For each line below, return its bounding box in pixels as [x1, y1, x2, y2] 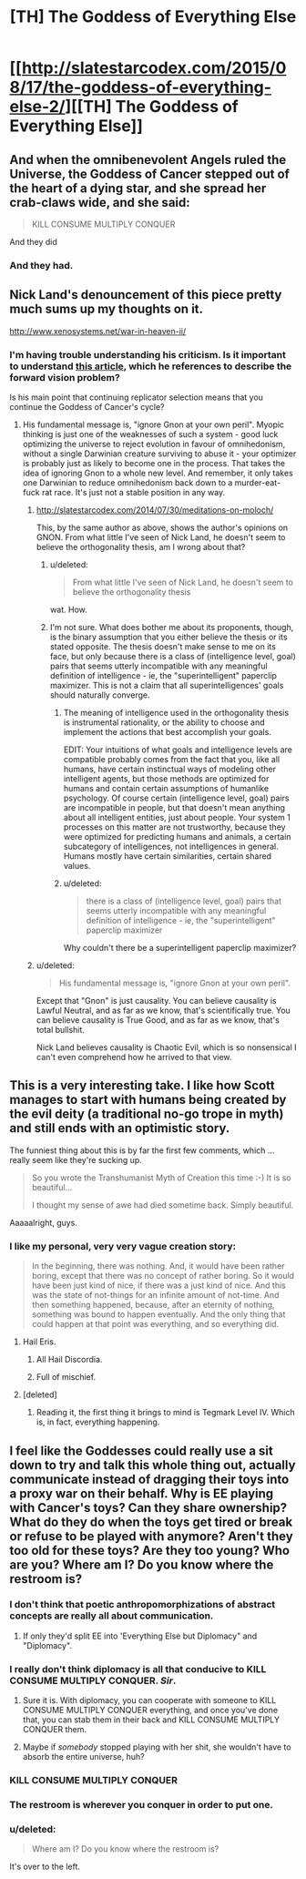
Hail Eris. [22, 1336, 56, 1347]
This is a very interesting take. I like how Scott [9, 1077, 275, 1094]
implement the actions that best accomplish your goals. [63, 727, 271, 738]
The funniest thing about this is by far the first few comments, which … [9, 1145, 275, 1156]
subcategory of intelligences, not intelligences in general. [63, 841, 280, 853]
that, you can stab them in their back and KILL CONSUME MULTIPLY [22, 1714, 280, 1725]
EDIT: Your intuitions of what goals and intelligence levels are [63, 744, 293, 755]
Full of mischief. [36, 1372, 97, 1383]
